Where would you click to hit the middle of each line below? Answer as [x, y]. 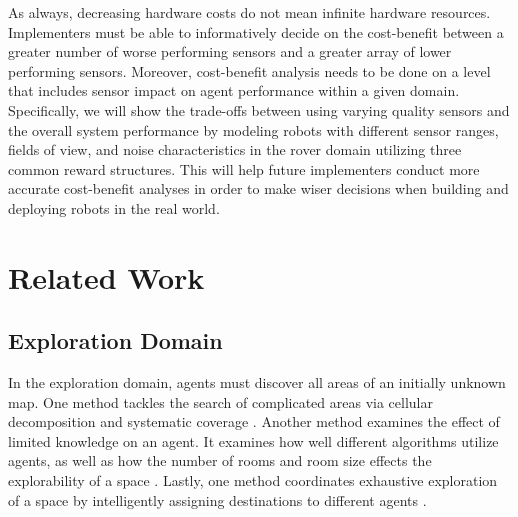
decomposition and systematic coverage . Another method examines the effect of [254, 421]
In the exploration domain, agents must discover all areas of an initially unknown [257, 382]
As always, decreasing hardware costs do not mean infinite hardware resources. [249, 12]
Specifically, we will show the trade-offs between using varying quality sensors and [259, 109]
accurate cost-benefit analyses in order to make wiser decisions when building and [258, 188]
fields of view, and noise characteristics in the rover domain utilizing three [235, 149]
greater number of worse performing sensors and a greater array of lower [230, 51]
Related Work [106, 276]
